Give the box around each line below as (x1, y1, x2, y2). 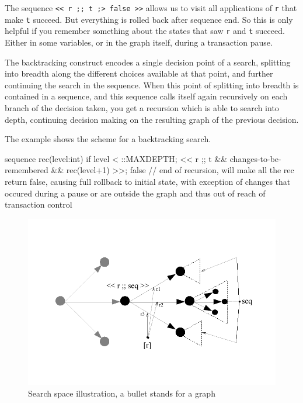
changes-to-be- (229, 152, 281, 164)
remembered (5, 164, 48, 176)
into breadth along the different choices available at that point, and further (5, 67, 273, 80)
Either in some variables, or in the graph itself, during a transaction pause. (5, 36, 273, 48)
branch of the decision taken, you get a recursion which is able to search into (5, 101, 279, 113)
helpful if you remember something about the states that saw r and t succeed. (5, 25, 285, 37)
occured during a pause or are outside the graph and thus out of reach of (5, 187, 266, 199)
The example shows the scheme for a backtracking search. (5, 133, 211, 145)
